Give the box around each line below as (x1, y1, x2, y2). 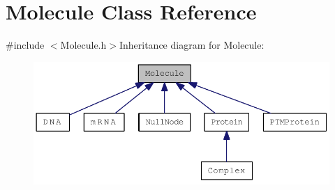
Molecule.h (60, 38, 107, 52)
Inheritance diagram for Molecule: (119, 38, 265, 52)
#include (6, 38, 45, 52)
